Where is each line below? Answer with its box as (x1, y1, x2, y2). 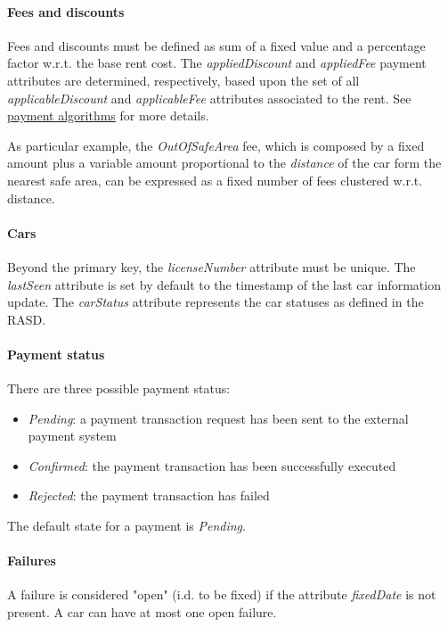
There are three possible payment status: (7, 379, 231, 398)
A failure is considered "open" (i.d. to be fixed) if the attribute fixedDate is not (7, 585, 436, 604)
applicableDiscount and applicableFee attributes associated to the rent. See (7, 88, 411, 107)
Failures (7, 551, 56, 570)
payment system (28, 426, 117, 445)
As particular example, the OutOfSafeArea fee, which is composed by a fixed (7, 136, 425, 154)
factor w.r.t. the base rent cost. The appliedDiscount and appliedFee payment (7, 54, 427, 72)
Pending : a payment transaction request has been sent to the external (28, 408, 409, 427)
